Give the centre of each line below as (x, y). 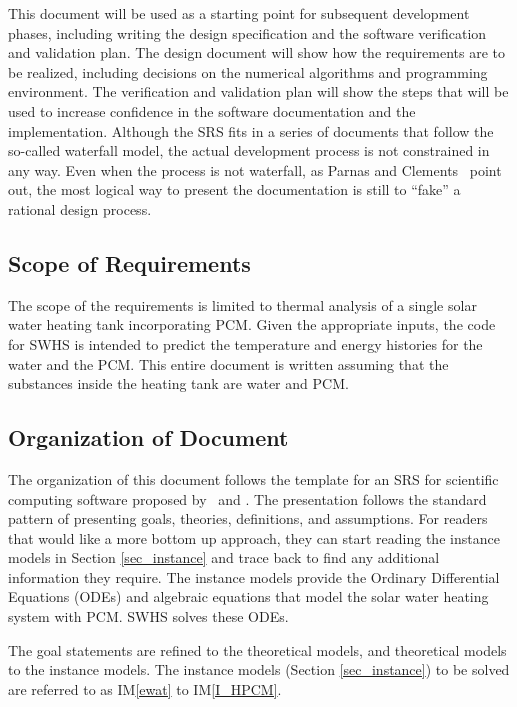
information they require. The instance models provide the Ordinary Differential (254, 576)
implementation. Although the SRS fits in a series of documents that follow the (251, 130)
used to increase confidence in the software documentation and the (212, 110)
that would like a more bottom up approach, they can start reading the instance (254, 537)
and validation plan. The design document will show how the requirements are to (256, 52)
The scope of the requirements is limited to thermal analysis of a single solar (242, 304)
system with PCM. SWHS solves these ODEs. (148, 616)
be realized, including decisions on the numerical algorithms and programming (248, 71)
